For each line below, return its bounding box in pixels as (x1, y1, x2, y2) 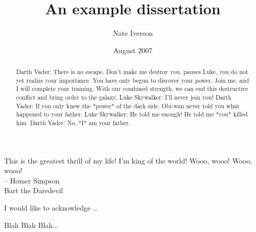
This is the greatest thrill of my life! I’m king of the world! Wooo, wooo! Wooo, (4, 155, 252, 166)
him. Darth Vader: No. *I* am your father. (16, 119, 130, 127)
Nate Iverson (113, 28, 153, 38)
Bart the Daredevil (4, 185, 63, 196)
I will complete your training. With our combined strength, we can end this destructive (16, 84, 248, 93)
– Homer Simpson (4, 175, 60, 185)
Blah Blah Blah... (4, 219, 59, 230)
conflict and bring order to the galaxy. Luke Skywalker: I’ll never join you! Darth (16, 93, 231, 102)
